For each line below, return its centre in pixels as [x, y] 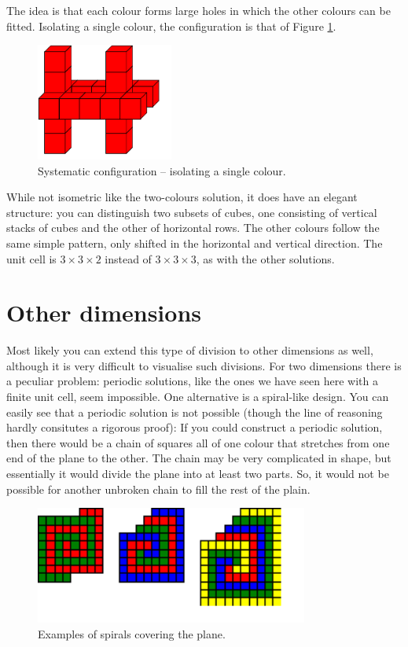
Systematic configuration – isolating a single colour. [162, 170]
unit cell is [31, 258]
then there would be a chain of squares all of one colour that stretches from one [198, 442]
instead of [128, 258]
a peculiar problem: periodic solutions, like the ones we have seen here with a [192, 381]
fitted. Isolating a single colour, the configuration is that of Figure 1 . [171, 26]
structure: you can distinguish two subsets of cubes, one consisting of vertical [192, 212]
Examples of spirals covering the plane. [132, 633]
